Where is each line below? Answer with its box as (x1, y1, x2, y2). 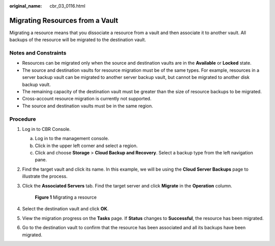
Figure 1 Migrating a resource (35, 194, 97, 201)
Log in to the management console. (35, 135, 109, 142)
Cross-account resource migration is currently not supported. (22, 96, 152, 102)
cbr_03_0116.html (49, 3, 86, 9)
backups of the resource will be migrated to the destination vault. (9, 37, 146, 43)
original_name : (9, 3, 42, 9)
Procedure (9, 115, 36, 122)
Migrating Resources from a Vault (9, 16, 119, 25)
